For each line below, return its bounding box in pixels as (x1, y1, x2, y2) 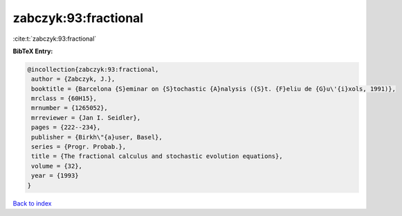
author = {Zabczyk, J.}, (31, 75, 116, 83)
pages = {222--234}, (31, 124, 101, 131)
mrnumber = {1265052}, (31, 104, 109, 112)
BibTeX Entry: (12, 47, 53, 55)
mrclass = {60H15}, (31, 95, 97, 103)
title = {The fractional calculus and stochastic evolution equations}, (31, 153, 283, 160)
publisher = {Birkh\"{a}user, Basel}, (31, 133, 163, 141)
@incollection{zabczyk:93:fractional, (27, 66, 159, 73)
